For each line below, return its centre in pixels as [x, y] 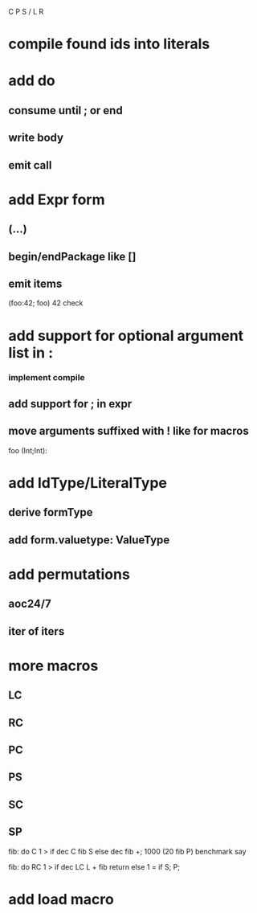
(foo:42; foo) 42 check [46, 303]
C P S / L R [26, 12]
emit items [35, 283]
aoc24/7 [30, 604]
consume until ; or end [65, 111]
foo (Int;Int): [28, 450]
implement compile [47, 378]
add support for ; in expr [70, 404]
